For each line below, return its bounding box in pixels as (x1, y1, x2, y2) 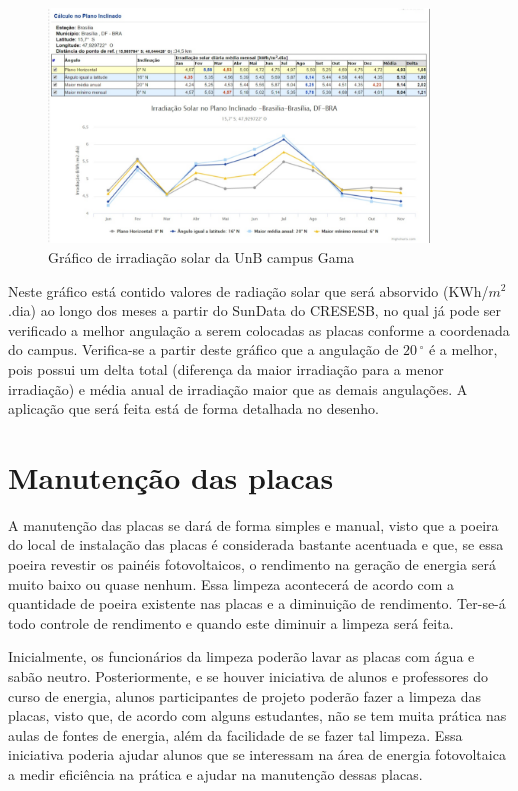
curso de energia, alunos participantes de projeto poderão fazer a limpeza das (8, 685, 482, 706)
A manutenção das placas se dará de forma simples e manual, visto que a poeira (8, 514, 499, 535)
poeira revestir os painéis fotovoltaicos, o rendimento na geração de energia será (8, 554, 496, 574)
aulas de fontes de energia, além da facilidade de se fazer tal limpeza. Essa (8, 724, 463, 745)
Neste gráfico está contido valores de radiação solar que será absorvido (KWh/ (8, 280, 489, 301)
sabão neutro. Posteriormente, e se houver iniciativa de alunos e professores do (8, 665, 489, 686)
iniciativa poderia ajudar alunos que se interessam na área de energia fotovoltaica (8, 744, 506, 765)
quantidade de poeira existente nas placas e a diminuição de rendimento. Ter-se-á (8, 593, 506, 614)
